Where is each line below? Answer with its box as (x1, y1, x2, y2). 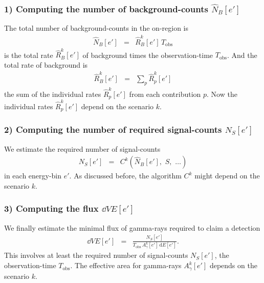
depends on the (209, 260, 257, 271)
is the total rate (4, 49, 53, 60)
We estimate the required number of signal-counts (4, 143, 161, 154)
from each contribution (129, 88, 201, 99)
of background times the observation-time (82, 49, 213, 60)
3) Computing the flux (4, 202, 99, 215)
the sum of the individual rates (4, 88, 101, 99)
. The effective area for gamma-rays (70, 260, 182, 271)
